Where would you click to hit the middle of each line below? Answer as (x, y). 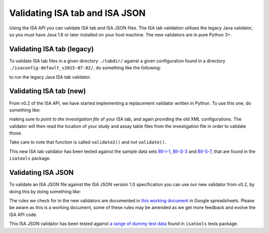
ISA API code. (23, 215)
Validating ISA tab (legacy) (52, 49)
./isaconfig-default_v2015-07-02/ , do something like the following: (85, 68)
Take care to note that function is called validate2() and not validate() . (88, 142)
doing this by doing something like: (45, 191)
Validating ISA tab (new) (48, 91)
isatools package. (30, 158)
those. (16, 133)
